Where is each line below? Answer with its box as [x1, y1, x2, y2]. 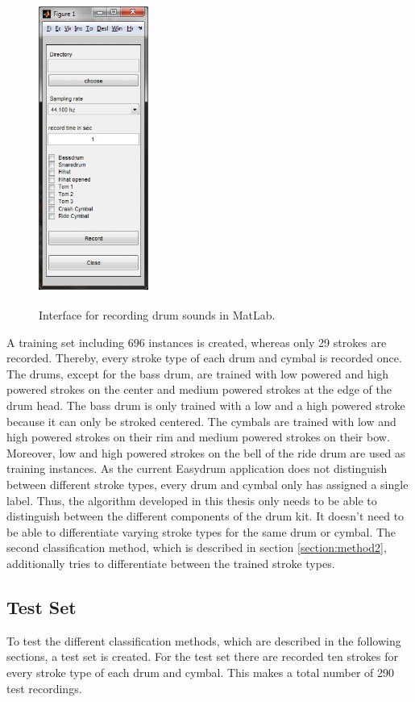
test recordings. [6, 679, 82, 696]
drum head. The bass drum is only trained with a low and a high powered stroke [6, 397, 405, 414]
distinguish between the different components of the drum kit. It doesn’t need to [6, 508, 405, 524]
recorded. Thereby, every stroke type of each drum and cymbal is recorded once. [6, 349, 402, 366]
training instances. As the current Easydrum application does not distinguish [6, 460, 388, 477]
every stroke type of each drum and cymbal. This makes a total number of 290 [6, 664, 395, 680]
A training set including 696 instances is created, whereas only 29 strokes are [6, 333, 387, 350]
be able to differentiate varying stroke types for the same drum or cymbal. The [6, 523, 396, 540]
